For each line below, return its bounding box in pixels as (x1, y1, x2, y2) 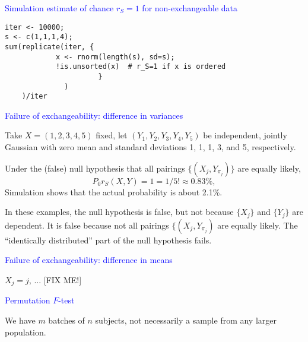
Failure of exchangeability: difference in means (5, 254, 173, 266)
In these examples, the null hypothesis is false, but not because (5, 205, 234, 218)
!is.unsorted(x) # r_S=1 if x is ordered (55, 62, 226, 71)
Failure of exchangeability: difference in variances (5, 109, 183, 121)
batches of (48, 313, 85, 326)
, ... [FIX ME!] (28, 273, 82, 286)
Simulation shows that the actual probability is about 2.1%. (5, 185, 223, 198)
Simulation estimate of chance (5, 2, 114, 14)
